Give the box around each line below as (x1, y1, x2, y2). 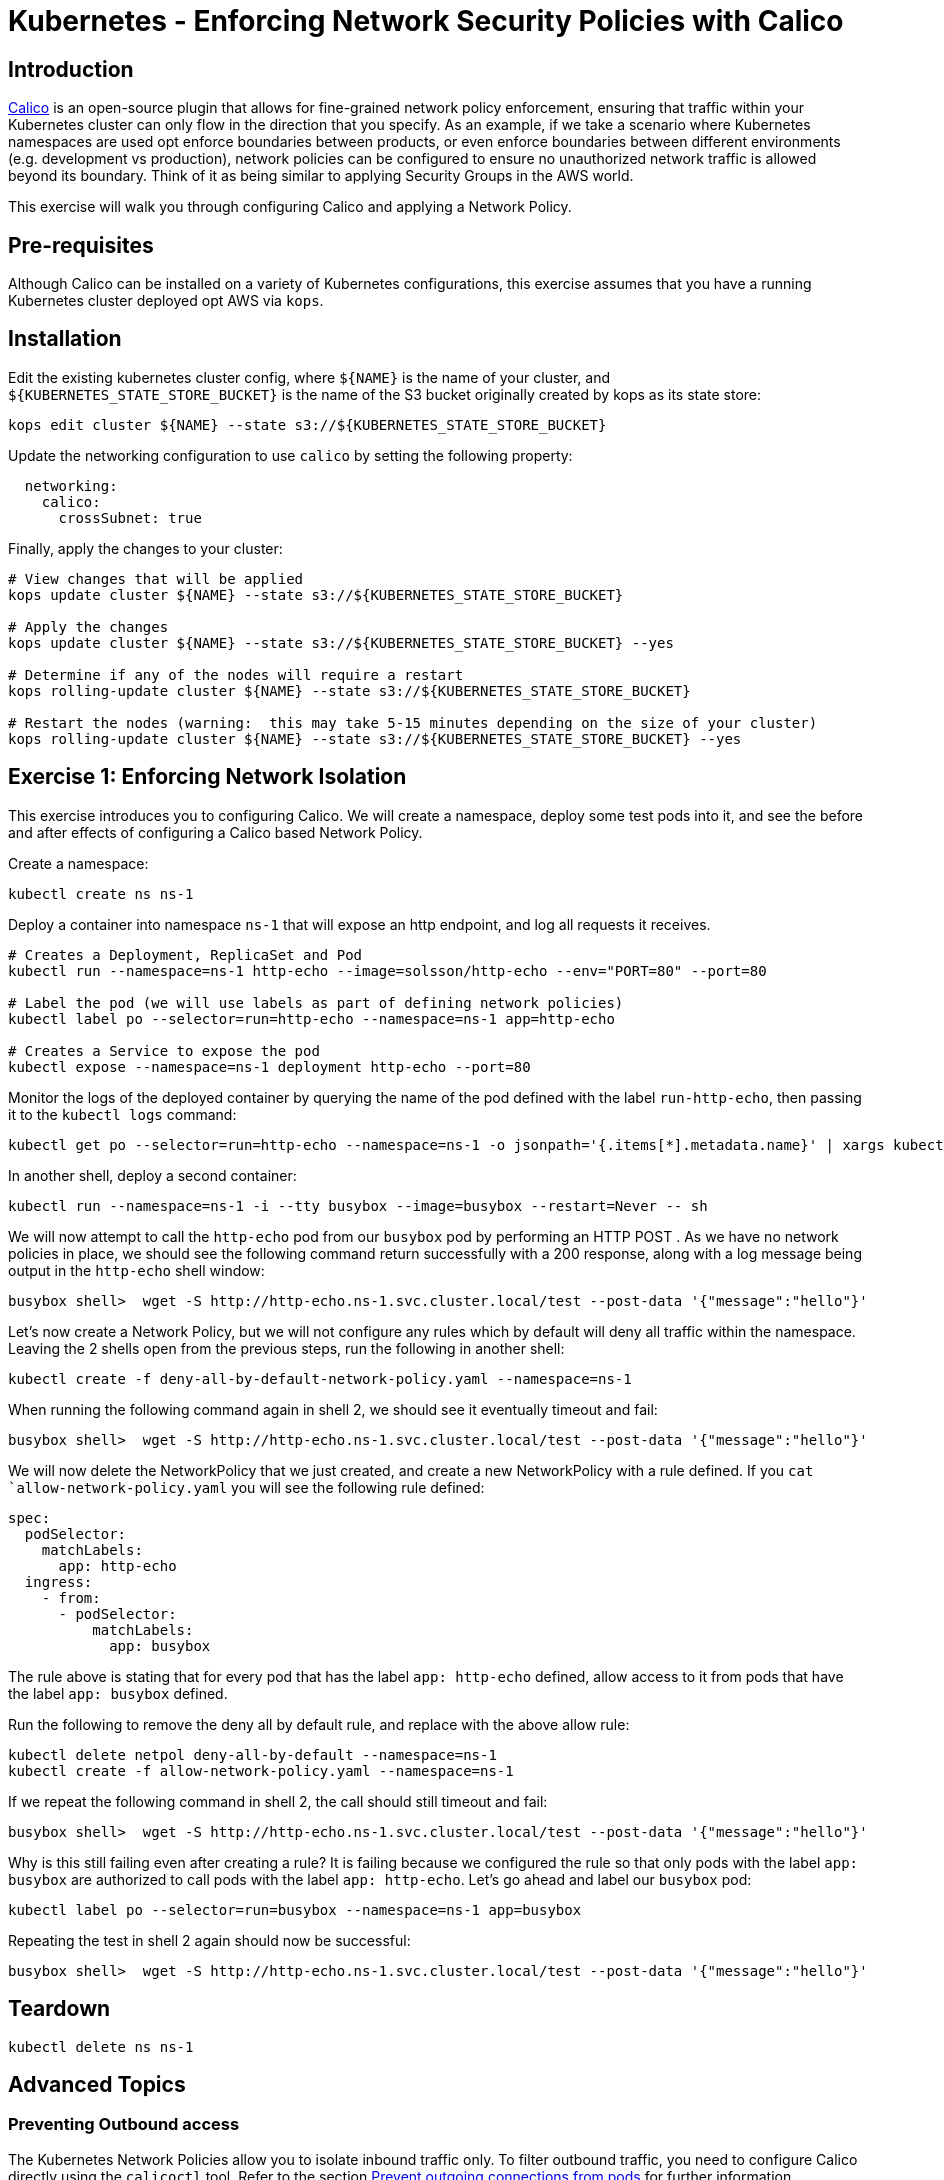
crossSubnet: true (58, 509, 202, 526)
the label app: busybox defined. (8, 1684, 228, 1702)
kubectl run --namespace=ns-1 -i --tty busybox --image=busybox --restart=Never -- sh (8, 1197, 708, 1214)
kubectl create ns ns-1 (8, 885, 194, 902)
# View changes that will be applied (8, 570, 304, 587)
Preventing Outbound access (8, 2114, 240, 2135)
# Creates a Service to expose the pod (8, 1042, 320, 1059)
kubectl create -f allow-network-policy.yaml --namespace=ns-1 (8, 1762, 514, 1779)
